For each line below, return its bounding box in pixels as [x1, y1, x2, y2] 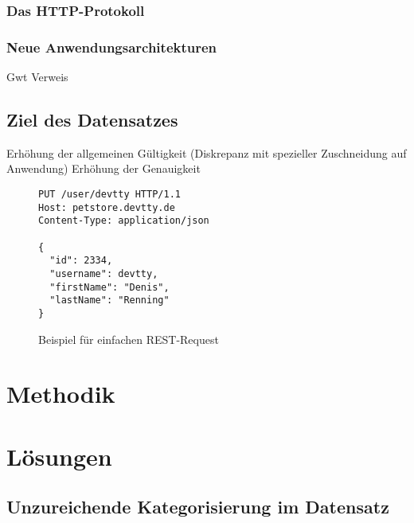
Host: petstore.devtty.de [38, 201, 175, 213]
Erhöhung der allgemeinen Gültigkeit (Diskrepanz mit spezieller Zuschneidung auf [6, 144, 407, 161]
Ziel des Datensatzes [6, 107, 178, 132]
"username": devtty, [49, 267, 158, 279]
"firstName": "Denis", [49, 281, 170, 293]
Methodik [6, 377, 115, 410]
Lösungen [6, 439, 112, 472]
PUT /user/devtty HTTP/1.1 [38, 189, 181, 201]
